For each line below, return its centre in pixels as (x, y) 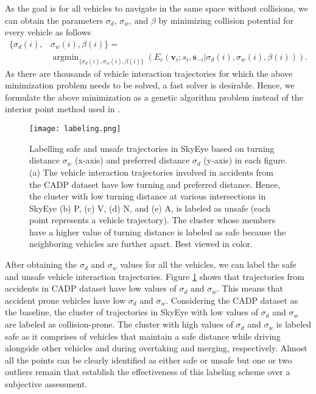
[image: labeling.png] (75, 129)
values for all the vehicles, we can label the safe (208, 264)
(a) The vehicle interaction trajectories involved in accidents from (151, 172)
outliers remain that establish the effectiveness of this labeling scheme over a (148, 372)
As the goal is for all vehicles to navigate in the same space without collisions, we (156, 8)
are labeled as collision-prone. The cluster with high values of (119, 324)
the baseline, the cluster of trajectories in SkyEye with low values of (132, 312)
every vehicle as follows (48, 32)
